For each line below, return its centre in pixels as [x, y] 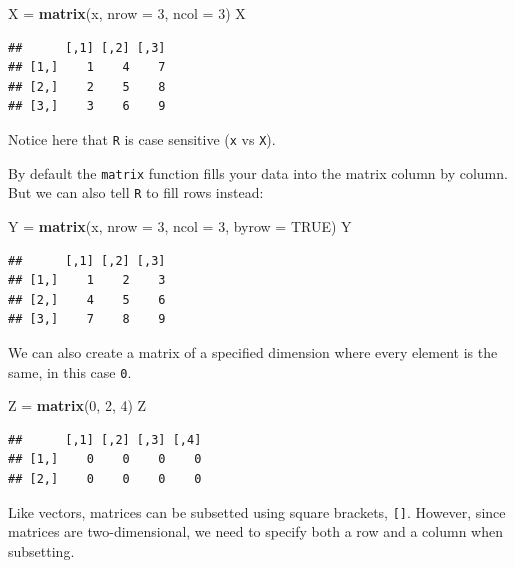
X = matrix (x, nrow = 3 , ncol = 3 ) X [127, 13]
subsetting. [41, 550]
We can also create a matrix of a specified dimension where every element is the [253, 351]
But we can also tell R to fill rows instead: [136, 192]
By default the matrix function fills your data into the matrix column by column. [258, 172]
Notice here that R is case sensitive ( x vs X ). [142, 138]
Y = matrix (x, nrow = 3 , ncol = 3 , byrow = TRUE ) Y [180, 225]
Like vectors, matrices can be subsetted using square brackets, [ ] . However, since [257, 511]
